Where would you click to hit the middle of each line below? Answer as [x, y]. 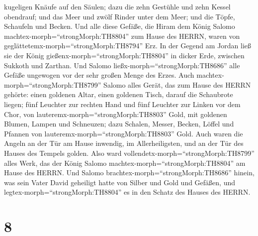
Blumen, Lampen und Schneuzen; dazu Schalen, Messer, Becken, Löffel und [119, 124]
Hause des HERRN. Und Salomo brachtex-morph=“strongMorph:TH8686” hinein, [129, 173]
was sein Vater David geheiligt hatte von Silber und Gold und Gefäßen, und [120, 182]
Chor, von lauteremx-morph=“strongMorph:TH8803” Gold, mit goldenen [116, 114]
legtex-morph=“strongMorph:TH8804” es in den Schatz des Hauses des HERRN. [127, 192]
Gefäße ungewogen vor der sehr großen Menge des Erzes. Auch [99, 75]
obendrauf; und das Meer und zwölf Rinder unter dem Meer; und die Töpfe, [120, 16]
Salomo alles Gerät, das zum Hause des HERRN [177, 84]
